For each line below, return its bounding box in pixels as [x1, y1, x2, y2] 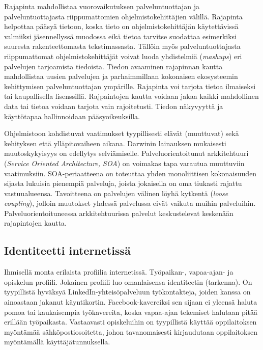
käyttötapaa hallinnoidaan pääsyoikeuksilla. [4, 111, 140, 121]
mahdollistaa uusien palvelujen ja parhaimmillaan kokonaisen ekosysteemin [4, 71, 238, 82]
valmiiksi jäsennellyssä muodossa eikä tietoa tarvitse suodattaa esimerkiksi [4, 31, 237, 41]
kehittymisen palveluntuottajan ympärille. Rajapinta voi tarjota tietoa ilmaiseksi [4, 80, 256, 91]
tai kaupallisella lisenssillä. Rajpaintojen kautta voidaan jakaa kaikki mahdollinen [4, 91, 259, 101]
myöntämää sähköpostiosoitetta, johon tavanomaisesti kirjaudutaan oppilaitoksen [4, 326, 257, 337]
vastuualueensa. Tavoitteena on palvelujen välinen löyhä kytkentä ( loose [4, 187, 228, 198]
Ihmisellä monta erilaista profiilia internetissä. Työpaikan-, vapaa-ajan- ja [4, 266, 233, 277]
